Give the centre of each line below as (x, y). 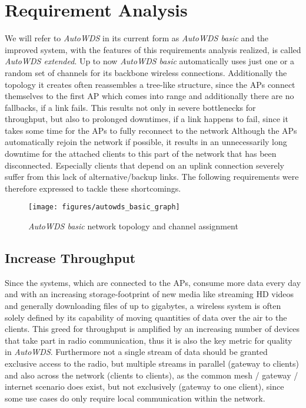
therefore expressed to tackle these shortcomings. (93, 188)
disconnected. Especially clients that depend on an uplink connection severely (145, 165)
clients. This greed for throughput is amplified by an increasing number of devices (152, 329)
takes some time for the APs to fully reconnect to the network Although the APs (151, 130)
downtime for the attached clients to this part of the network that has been (141, 154)
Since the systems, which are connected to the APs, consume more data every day (153, 282)
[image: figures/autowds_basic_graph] (104, 207)
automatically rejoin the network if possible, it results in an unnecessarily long (146, 142)
